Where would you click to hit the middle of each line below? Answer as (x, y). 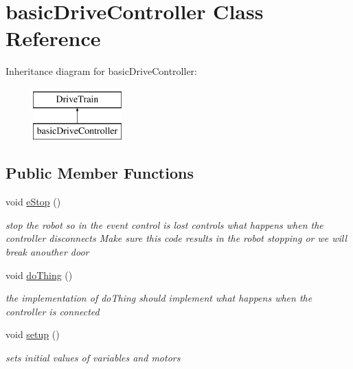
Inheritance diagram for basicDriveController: (101, 71)
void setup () (33, 334)
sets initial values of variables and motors (93, 358)
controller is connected (53, 311)
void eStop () (33, 202)
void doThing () (39, 275)
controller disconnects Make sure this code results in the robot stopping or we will (176, 238)
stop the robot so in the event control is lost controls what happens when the (164, 224)
